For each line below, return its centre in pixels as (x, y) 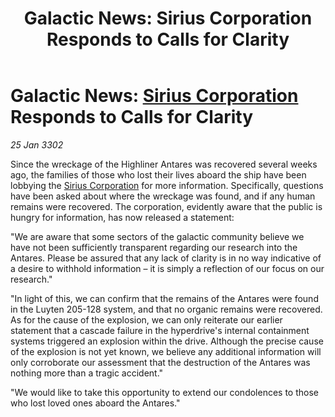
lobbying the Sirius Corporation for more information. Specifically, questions (167, 185)
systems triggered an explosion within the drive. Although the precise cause (167, 341)
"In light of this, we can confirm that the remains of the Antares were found (164, 298)
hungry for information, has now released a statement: (122, 217)
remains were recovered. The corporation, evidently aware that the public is (166, 206)
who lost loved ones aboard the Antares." (95, 403)
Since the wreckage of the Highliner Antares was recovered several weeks (164, 164)
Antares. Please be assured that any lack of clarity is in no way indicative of (166, 258)
